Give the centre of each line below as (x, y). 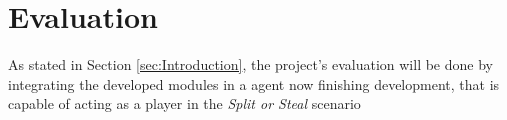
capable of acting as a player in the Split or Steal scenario (184, 103)
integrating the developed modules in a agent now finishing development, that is (254, 83)
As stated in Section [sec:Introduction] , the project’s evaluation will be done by (250, 64)
